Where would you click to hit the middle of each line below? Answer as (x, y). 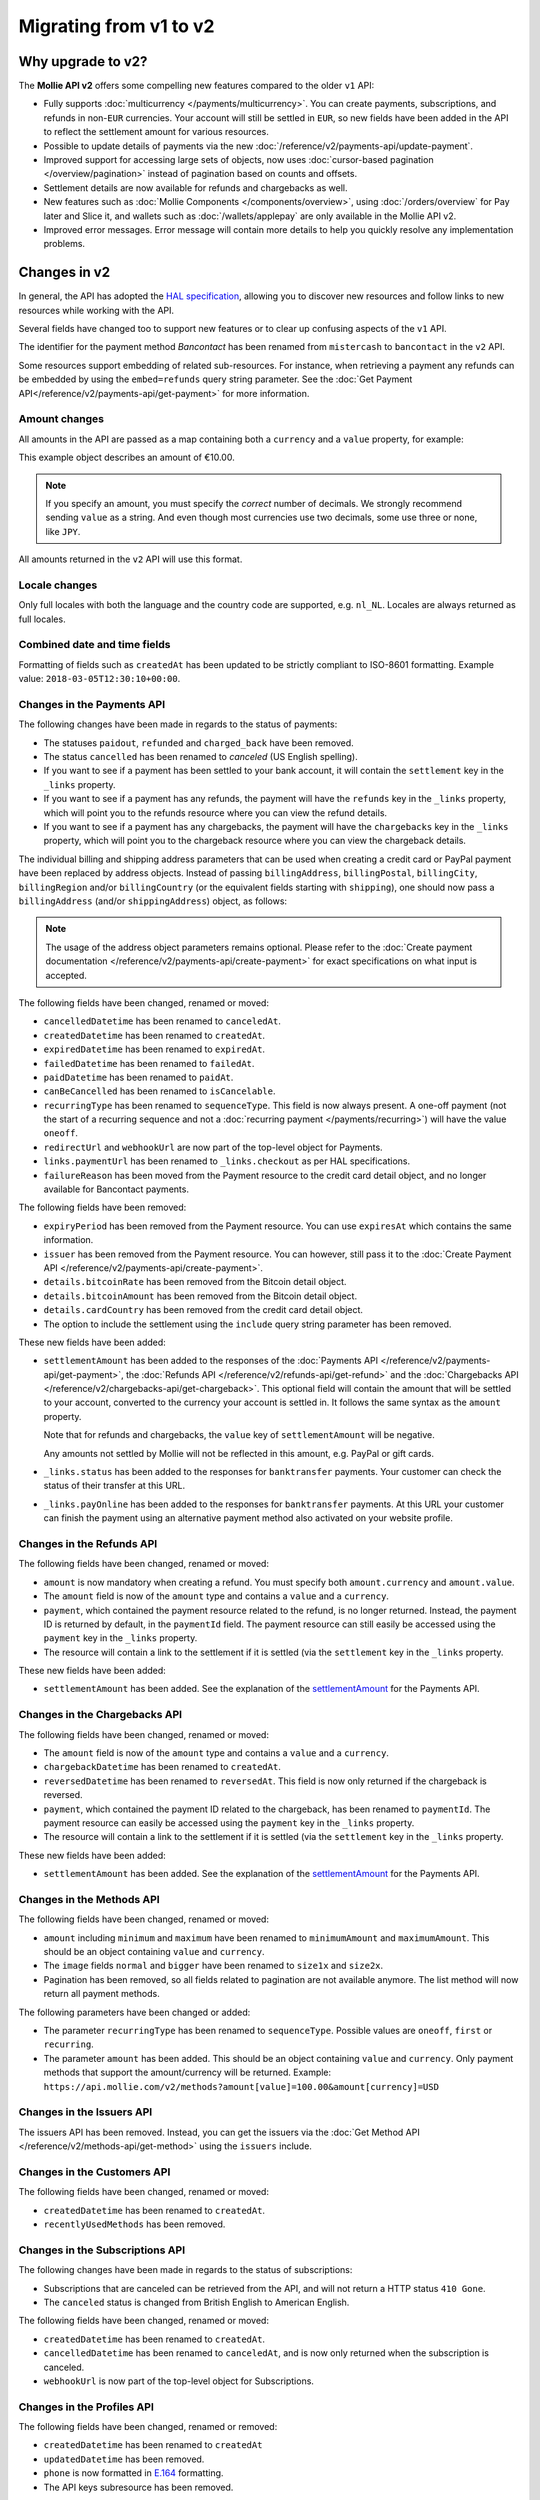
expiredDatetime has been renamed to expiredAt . (154, 1049)
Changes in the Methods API (89, 1899)
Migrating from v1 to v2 (116, 26)
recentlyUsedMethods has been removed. (134, 2224)
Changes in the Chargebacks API (100, 1715)
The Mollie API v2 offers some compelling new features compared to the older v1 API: (196, 86)
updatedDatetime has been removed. (124, 2459)
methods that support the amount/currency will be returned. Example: (187, 2072)
